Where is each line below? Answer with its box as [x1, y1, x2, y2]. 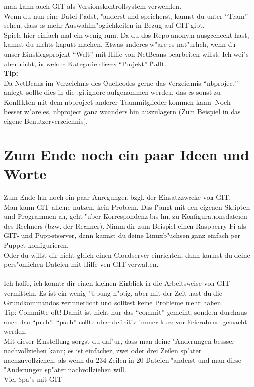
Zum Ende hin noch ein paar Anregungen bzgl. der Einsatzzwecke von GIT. [4, 192, 231, 202]
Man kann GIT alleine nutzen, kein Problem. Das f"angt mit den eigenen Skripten [4, 201, 250, 212]
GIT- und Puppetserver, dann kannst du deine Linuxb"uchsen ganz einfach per [4, 230, 241, 240]
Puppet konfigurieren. [4, 240, 69, 250]
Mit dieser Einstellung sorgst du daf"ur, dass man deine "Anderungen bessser [4, 335, 235, 345]
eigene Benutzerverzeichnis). [4, 116, 88, 126]
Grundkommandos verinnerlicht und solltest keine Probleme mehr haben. [4, 297, 223, 307]
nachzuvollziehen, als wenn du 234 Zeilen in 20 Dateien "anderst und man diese [4, 355, 241, 365]
